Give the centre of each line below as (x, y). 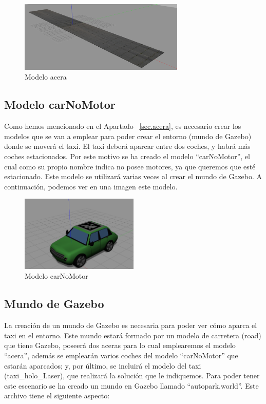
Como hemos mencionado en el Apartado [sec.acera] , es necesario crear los (123, 126)
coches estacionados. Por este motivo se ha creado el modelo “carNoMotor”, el (127, 156)
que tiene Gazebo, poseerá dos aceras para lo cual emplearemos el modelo (120, 345)
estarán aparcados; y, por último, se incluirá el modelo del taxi (103, 365)
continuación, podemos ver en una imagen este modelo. (91, 186)
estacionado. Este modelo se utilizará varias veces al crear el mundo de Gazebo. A (133, 176)
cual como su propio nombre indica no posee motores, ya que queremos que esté (130, 166)
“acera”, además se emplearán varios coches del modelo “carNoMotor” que (121, 355)
